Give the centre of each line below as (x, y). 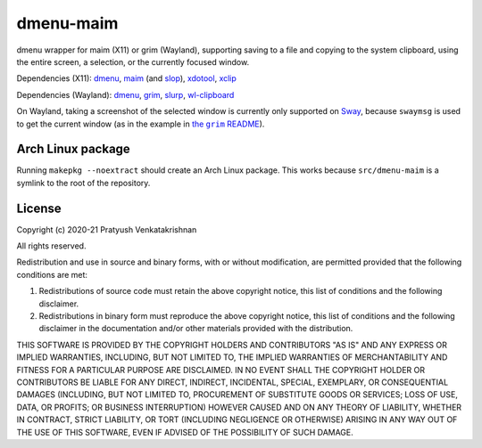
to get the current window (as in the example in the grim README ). (141, 124)
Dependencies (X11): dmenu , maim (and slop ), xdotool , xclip (126, 78)
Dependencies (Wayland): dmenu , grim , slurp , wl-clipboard (125, 94)
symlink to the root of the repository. (83, 183)
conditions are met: (52, 274)
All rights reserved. (51, 246)
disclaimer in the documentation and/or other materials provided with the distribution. (196, 329)
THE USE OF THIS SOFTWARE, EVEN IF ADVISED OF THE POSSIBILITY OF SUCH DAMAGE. (185, 432)
